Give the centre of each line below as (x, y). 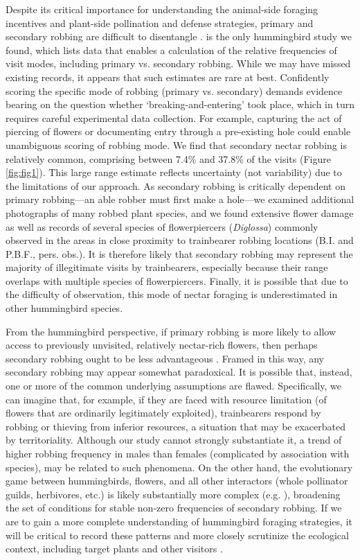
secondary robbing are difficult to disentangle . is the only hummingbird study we (179, 36)
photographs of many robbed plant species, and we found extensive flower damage (180, 212)
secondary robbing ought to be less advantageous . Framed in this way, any (165, 358)
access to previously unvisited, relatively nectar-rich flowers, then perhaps (162, 345)
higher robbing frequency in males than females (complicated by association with (178, 453)
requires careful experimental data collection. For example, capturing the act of (174, 117)
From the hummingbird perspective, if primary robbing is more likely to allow (171, 331)
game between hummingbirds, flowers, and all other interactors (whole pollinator (177, 481)
